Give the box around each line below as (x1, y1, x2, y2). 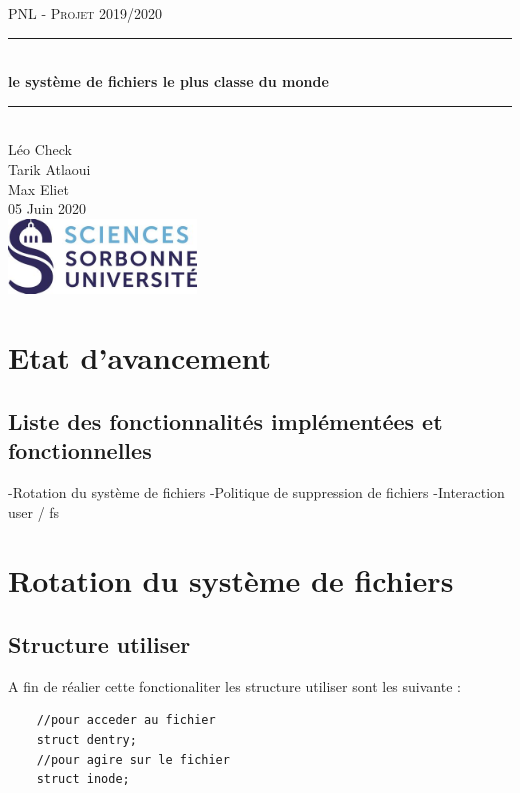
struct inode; (36, 772, 130, 787)
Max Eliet (8, 178, 69, 199)
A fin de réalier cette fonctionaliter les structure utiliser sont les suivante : (8, 675, 461, 696)
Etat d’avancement (8, 337, 272, 378)
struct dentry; (36, 733, 137, 747)
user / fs (8, 501, 60, 522)
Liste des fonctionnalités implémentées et (8, 405, 443, 436)
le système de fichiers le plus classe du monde (8, 71, 329, 92)
